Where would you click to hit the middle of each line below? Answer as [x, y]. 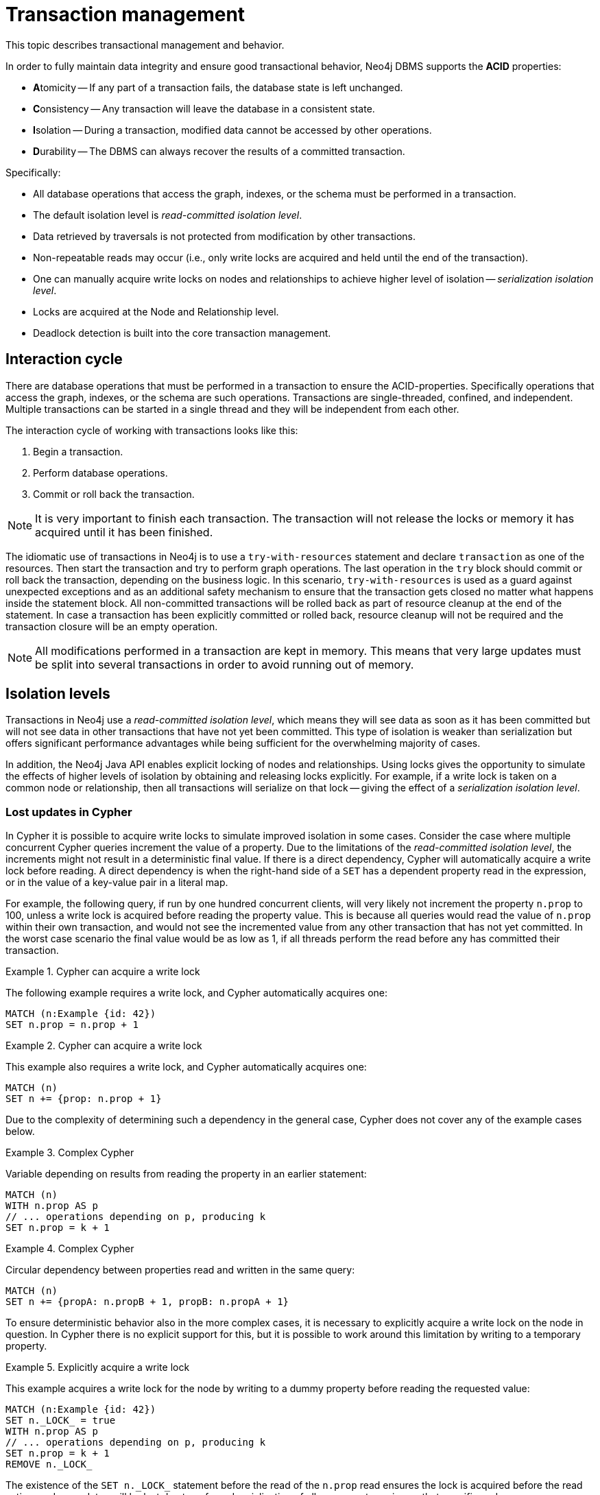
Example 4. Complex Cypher [70, 1249]
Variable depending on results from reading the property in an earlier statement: [186, 1174]
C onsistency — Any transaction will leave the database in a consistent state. [204, 108]
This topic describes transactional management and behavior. [145, 45]
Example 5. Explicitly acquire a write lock [98, 1367]
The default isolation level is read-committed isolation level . [168, 215]
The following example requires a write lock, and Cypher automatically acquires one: [196, 993]
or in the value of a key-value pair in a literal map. [117, 883]
